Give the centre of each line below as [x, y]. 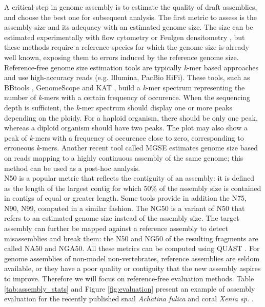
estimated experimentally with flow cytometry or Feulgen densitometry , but [125, 37]
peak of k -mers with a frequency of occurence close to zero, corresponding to [124, 137]
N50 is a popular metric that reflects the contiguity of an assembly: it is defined [129, 178]
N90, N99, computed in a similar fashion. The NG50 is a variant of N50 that [125, 208]
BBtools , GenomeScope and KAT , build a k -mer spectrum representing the [125, 87]
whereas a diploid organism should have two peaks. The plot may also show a [126, 128]
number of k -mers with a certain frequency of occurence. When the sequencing [127, 97]
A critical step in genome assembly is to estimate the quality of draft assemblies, [131, 7]
